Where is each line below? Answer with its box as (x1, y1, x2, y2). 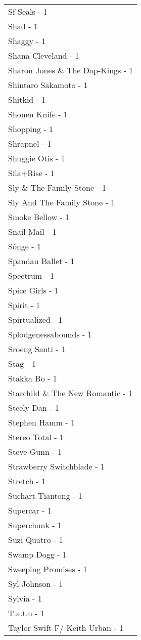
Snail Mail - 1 (8, 226, 57, 237)
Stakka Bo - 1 (8, 372, 57, 384)
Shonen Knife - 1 (8, 108, 68, 120)
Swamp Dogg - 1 (8, 548, 67, 560)
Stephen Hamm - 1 (8, 416, 75, 428)
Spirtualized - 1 (8, 314, 63, 325)
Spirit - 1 (8, 299, 40, 311)
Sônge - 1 (8, 240, 41, 252)
